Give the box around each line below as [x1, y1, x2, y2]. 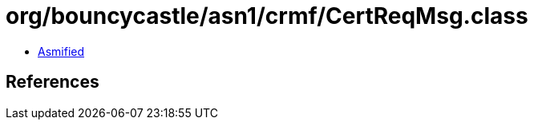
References [6, 72, 99, 93]
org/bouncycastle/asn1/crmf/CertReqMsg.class [6, 2, 528, 30]
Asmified [38, 44, 85, 58]
